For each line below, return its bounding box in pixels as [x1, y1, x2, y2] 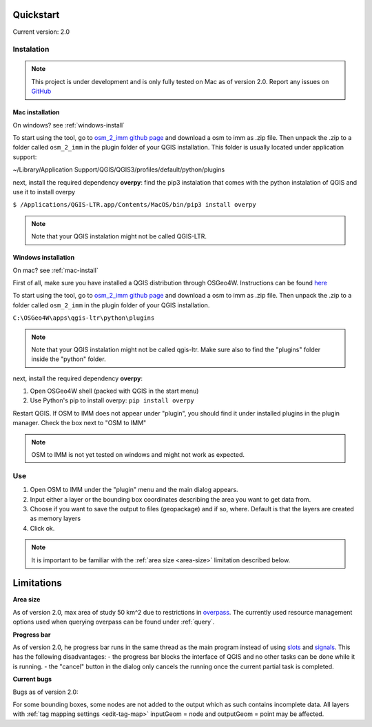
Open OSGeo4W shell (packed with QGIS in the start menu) [30, 387, 199, 396]
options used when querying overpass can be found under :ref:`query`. [12, 617, 215, 626]
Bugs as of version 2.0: [12, 688, 79, 696]
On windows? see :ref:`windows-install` [12, 121, 125, 129]
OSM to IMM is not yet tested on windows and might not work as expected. [31, 451, 245, 459]
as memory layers [30, 514, 81, 523]
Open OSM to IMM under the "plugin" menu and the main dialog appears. [30, 486, 238, 494]
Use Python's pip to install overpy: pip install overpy [30, 396, 194, 405]
